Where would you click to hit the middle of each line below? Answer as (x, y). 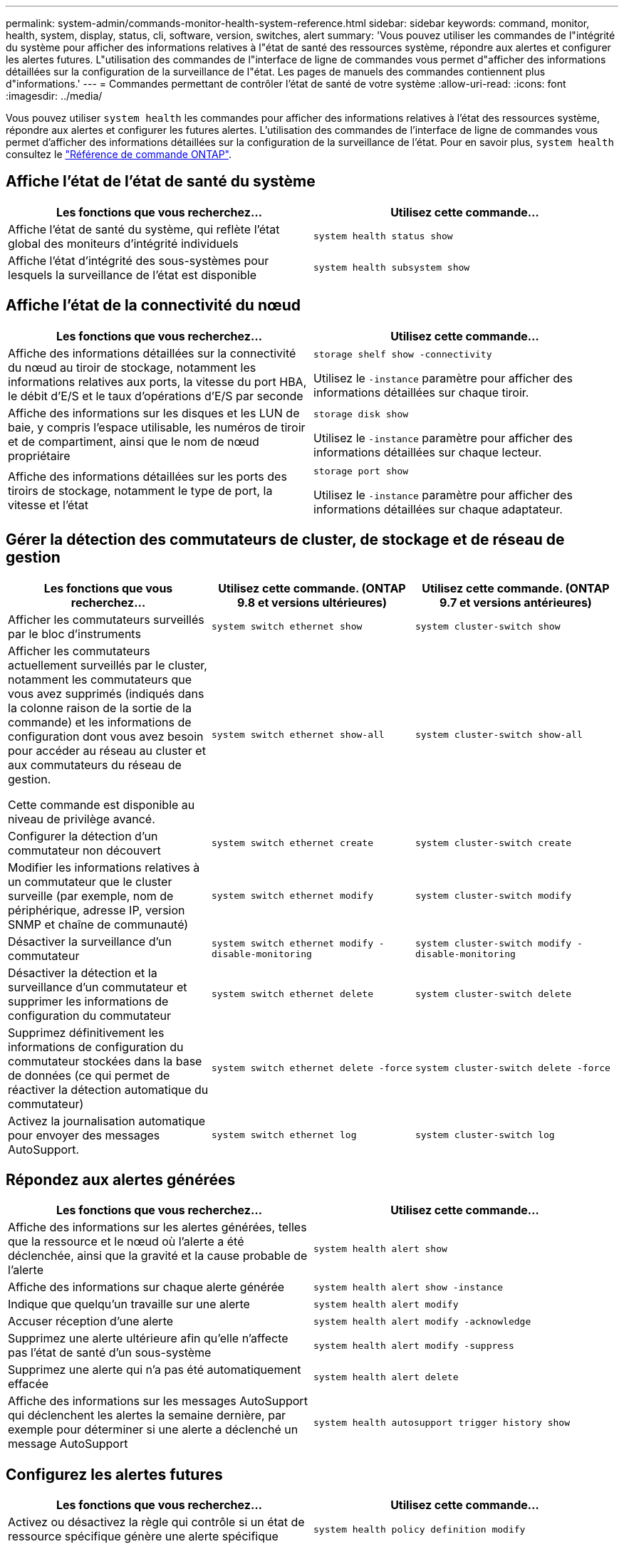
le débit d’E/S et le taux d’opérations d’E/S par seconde (156, 396)
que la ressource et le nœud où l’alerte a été (126, 1242)
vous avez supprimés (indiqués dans (106, 693)
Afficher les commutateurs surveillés (106, 619)
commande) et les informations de (100, 722)
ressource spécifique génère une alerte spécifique (143, 1537)
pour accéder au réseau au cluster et (107, 750)
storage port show (361, 471)
